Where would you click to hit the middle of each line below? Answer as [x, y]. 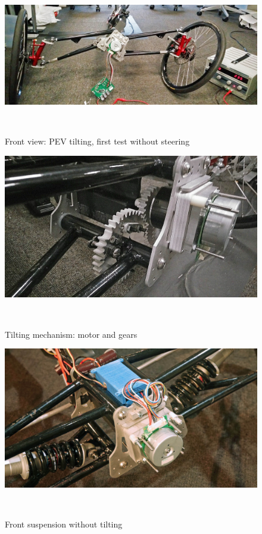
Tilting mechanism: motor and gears [71, 334]
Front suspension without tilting [64, 524]
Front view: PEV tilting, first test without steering [97, 141]
